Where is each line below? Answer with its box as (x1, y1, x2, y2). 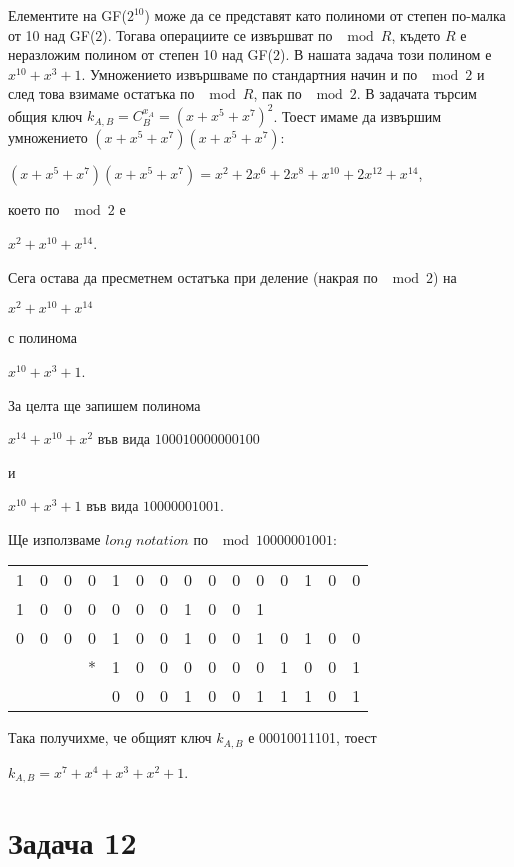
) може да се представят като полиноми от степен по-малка (144, 5, 506, 25)
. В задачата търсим (356, 83, 477, 104)
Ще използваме (8, 528, 101, 549)
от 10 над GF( (8, 24, 96, 45)
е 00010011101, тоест (248, 727, 377, 748)
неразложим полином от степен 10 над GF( (8, 44, 274, 65)
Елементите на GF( (8, 5, 127, 25)
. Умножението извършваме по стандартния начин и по (81, 63, 418, 84)
